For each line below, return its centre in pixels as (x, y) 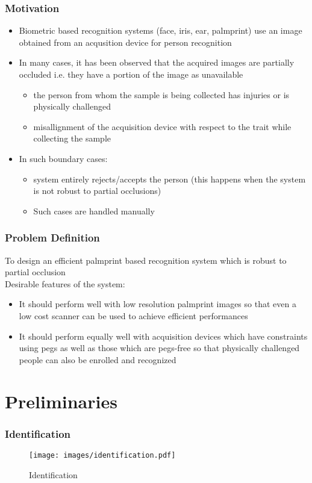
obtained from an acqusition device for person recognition (125, 42)
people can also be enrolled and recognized (98, 359)
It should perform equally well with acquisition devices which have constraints (163, 336)
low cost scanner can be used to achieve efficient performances (133, 315)
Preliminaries (61, 401)
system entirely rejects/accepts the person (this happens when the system (170, 179)
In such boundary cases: (63, 158)
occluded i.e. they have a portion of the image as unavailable (131, 74)
